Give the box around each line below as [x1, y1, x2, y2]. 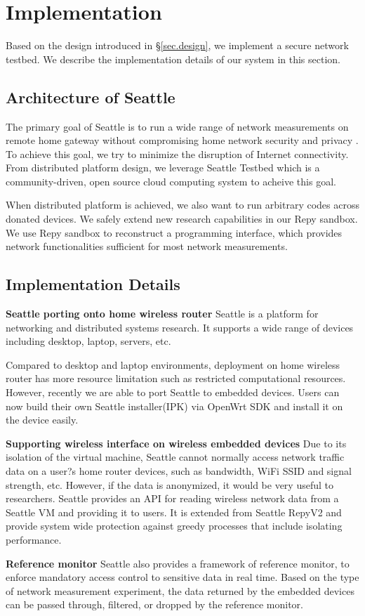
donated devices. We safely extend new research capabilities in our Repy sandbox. [6, 211, 358, 226]
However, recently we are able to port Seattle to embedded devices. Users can [6, 385, 340, 400]
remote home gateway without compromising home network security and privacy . [6, 133, 359, 148]
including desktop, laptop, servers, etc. [6, 334, 171, 348]
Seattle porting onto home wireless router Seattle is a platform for [6, 306, 319, 321]
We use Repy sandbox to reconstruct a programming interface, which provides [6, 225, 343, 240]
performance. [6, 532, 62, 546]
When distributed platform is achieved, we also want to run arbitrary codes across [6, 197, 359, 212]
